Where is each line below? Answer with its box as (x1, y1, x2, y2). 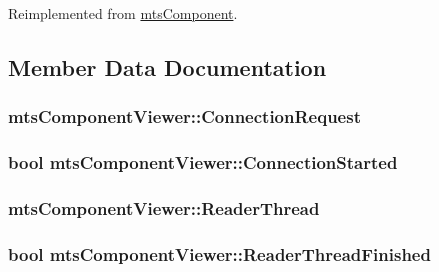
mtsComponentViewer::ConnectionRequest (8, 104, 361, 129)
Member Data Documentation (8, 51, 327, 82)
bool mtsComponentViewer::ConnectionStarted (8, 150, 398, 175)
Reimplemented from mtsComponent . (8, 3, 238, 23)
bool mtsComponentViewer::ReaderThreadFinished (8, 241, 431, 266)
